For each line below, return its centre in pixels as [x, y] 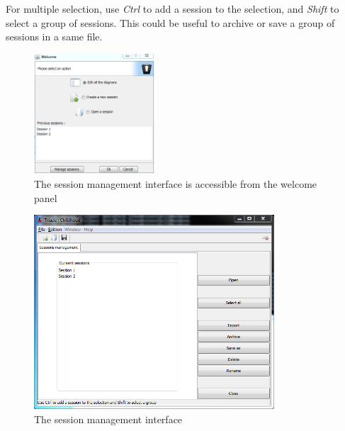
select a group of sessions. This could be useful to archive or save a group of [170, 22]
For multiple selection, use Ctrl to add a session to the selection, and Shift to [172, 9]
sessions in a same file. [54, 37]
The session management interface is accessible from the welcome [176, 183]
